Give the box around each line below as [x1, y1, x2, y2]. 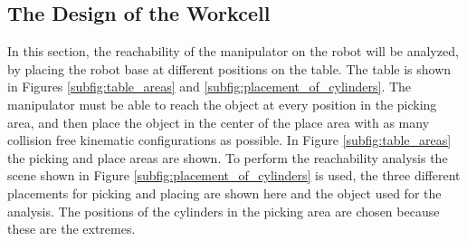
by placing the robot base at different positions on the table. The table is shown [7, 59, 452, 78]
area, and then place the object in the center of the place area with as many [7, 112, 430, 131]
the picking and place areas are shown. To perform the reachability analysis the [7, 148, 448, 167]
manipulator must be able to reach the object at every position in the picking [7, 94, 437, 113]
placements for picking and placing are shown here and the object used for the [7, 183, 442, 202]
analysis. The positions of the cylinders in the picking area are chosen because [7, 201, 440, 220]
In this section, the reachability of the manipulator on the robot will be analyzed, [7, 42, 459, 61]
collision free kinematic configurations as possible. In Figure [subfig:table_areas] [7, 130, 452, 149]
